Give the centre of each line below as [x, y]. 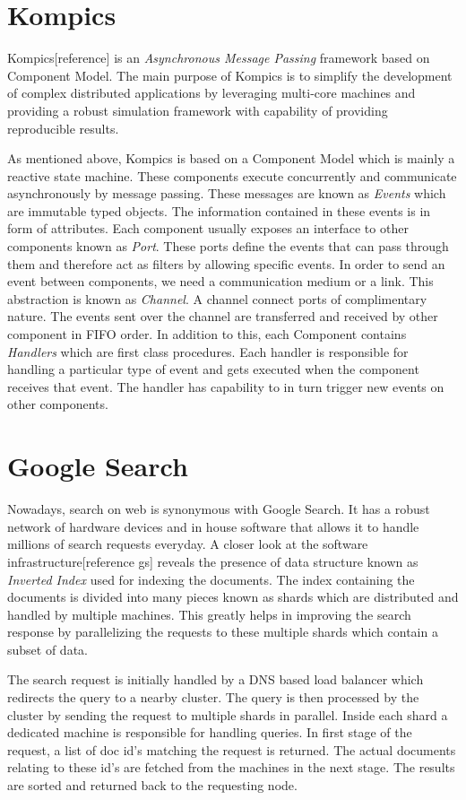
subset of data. [47, 649]
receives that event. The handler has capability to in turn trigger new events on [226, 386]
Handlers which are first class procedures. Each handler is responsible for [208, 351]
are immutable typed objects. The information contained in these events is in [219, 210]
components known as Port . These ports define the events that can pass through [228, 246]
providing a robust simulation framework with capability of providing [198, 110]
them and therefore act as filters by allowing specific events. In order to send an [226, 263]
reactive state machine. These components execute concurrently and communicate [232, 175]
